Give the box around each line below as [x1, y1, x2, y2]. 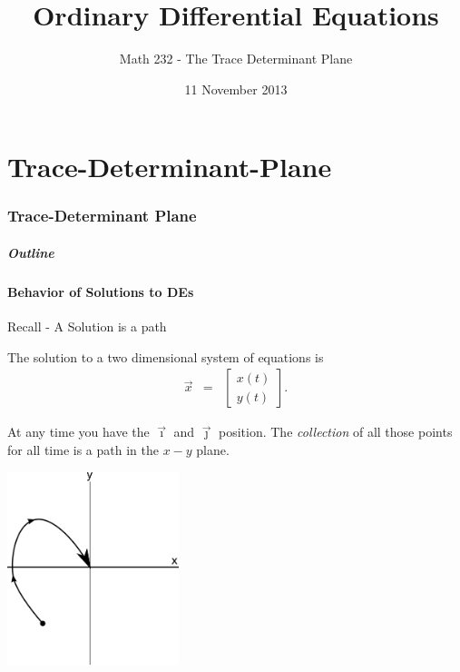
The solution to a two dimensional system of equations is [7, 347, 324, 366]
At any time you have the [7, 422, 150, 441]
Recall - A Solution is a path [7, 317, 167, 336]
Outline [7, 242, 54, 262]
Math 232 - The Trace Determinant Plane [119, 49, 353, 68]
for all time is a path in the [7, 440, 159, 459]
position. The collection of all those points [219, 422, 453, 441]
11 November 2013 [184, 79, 288, 98]
